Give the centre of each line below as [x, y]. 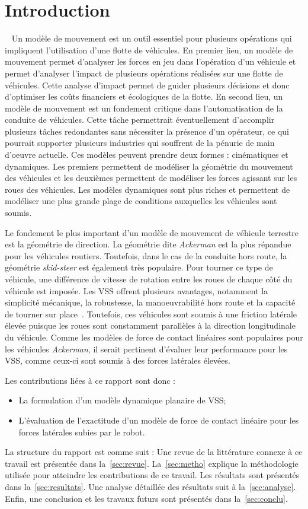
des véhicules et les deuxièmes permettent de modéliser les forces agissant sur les [151, 178]
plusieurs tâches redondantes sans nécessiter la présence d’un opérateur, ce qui [147, 131]
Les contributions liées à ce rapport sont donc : [90, 380]
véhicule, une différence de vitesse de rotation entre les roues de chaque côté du [149, 279]
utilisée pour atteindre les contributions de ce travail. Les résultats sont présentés [152, 475]
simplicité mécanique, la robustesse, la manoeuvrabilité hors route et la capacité [150, 302]
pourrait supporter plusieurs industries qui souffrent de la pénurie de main [140, 143]
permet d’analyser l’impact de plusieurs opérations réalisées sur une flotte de [144, 73]
